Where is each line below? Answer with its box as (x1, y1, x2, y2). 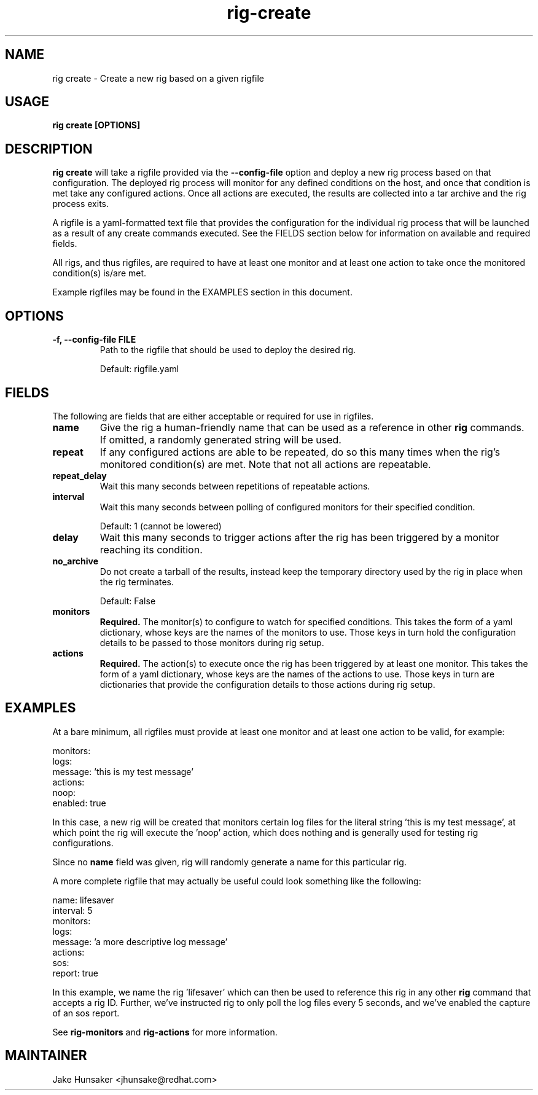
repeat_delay (52, 470, 107, 481)
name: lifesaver (52, 894, 114, 905)
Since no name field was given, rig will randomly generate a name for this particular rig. (52, 856, 407, 867)
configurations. (52, 837, 114, 848)
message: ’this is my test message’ (52, 766, 193, 777)
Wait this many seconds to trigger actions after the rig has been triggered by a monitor (99, 531, 500, 544)
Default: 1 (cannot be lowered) (99, 520, 222, 531)
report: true (52, 967, 98, 978)
